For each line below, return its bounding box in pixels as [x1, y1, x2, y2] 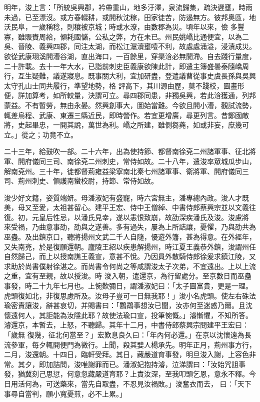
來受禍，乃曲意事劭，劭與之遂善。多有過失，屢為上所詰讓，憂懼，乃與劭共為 [4, 221, 256, 232]
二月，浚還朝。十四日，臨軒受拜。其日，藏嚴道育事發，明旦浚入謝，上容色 [4, 349, 249, 359]
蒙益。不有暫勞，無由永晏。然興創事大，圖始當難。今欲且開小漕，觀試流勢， [4, 99, 256, 110]
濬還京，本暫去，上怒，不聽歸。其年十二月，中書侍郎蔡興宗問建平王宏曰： [4, 319, 249, 330]
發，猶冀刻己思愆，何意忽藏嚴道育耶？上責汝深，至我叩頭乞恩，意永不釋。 [4, 368, 249, 379]
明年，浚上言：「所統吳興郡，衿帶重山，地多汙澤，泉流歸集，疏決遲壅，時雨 [4, 2, 252, 12]
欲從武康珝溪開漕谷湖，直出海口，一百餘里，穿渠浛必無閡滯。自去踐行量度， [4, 50, 256, 61]
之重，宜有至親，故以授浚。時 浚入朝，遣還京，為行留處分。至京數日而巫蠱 [4, 270, 251, 281]
